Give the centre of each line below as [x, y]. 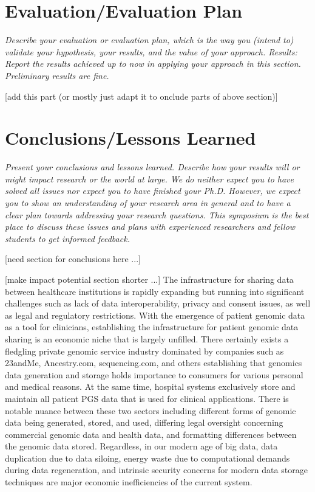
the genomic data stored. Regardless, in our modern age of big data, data [141, 446]
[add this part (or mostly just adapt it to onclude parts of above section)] [141, 96]
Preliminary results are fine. [57, 75]
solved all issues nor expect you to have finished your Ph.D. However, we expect [153, 191]
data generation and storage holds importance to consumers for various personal [154, 374]
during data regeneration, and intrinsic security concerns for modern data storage [156, 470]
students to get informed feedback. [67, 238]
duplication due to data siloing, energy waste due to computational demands [147, 458]
